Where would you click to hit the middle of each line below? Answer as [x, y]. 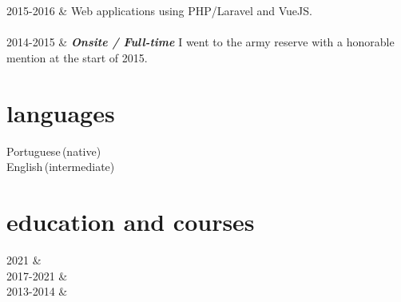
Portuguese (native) [54, 151]
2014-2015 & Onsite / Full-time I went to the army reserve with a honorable [200, 42]
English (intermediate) [61, 167]
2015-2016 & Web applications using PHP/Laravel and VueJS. [159, 11]
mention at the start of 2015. [77, 57]
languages [61, 112]
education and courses [131, 222]
